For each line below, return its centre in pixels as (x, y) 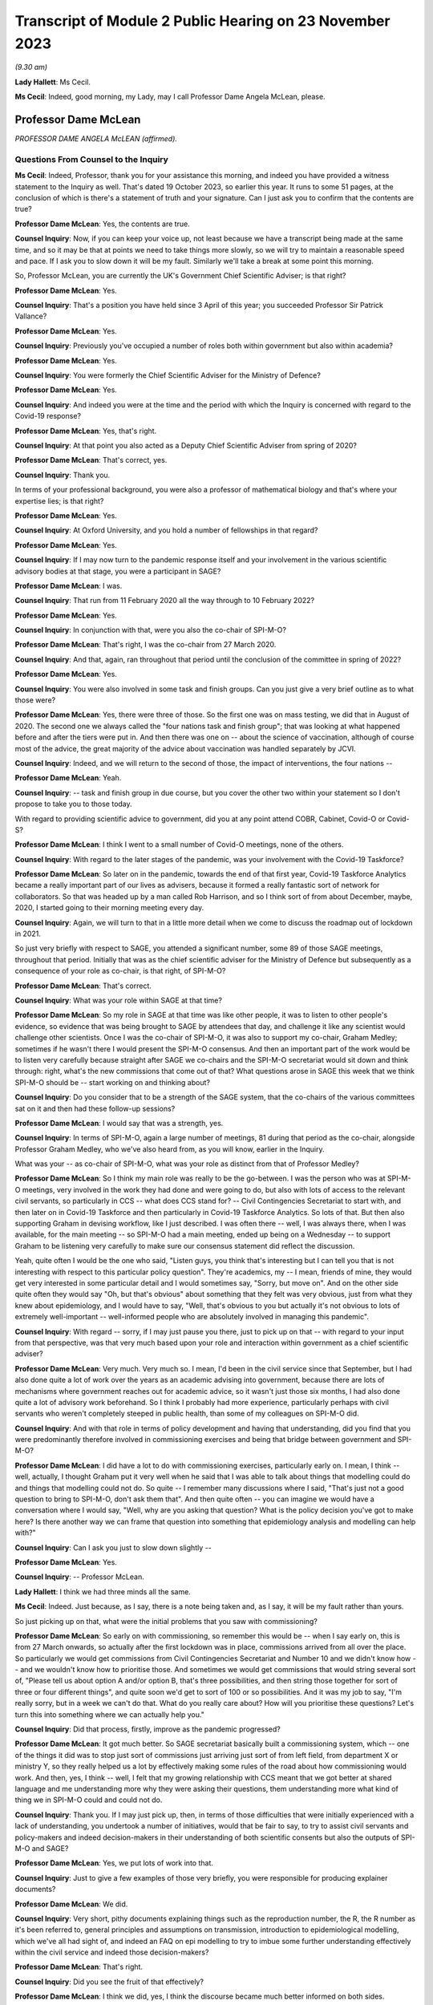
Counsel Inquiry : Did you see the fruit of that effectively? (109, 1982)
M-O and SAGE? (42, 1848)
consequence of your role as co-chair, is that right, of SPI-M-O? (120, 971)
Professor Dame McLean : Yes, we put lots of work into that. (114, 1863)
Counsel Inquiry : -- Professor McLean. (79, 1577)
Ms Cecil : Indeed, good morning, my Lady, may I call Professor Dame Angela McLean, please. (170, 97)
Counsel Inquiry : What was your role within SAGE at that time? (118, 1000)
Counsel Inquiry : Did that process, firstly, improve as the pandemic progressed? (148, 1729)
